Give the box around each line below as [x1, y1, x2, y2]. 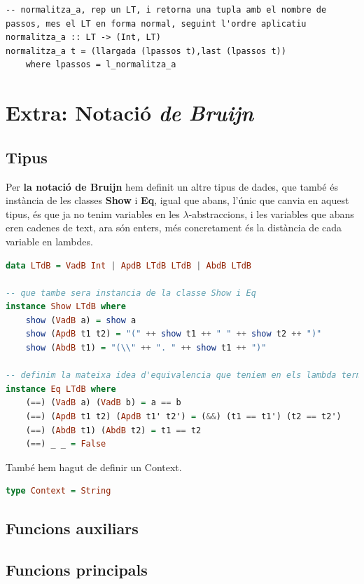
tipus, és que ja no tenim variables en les [6, 206, 180, 221]
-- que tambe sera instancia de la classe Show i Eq [6, 287, 256, 298]
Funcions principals [6, 559, 148, 580]
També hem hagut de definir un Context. [6, 459, 182, 474]
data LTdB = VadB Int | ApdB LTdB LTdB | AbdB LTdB [6, 260, 252, 271]
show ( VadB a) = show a [25, 315, 136, 325]
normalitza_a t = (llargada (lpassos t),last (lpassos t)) [6, 46, 286, 56]
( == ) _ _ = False [25, 439, 106, 449]
